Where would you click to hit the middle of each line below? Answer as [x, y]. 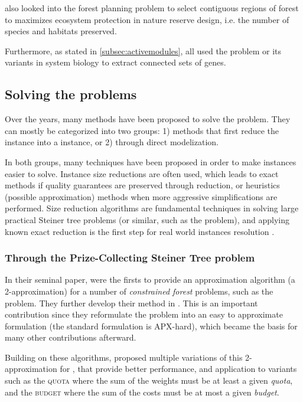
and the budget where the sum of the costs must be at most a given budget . [142, 392]
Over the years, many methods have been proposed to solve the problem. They [148, 119]
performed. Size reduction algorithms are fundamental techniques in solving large [152, 208]
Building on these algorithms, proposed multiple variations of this [124, 357]
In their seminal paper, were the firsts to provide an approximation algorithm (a [150, 280]
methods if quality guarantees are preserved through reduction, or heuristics [142, 185]
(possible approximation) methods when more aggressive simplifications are [141, 196]
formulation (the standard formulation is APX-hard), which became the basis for [151, 326]
